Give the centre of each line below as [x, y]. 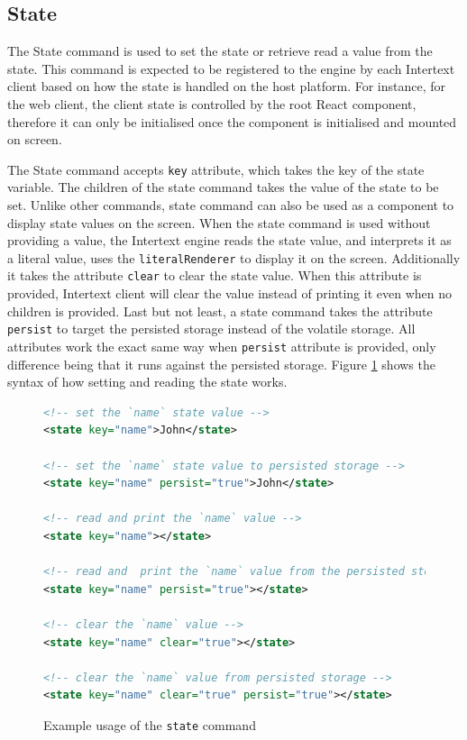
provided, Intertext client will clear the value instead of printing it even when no [229, 293]
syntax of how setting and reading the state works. [147, 382]
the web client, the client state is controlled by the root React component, [212, 103]
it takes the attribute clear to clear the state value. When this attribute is [215, 275]
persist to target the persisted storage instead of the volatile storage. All [211, 329]
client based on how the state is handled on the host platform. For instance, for [227, 86]
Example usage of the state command [150, 724]
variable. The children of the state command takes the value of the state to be [223, 187]
